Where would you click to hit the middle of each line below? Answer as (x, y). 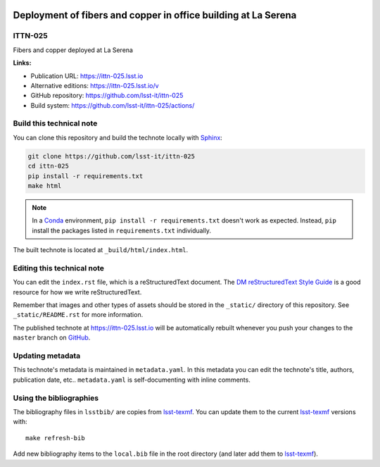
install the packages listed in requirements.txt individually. (121, 230)
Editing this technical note (59, 268)
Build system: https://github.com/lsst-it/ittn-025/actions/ (113, 105)
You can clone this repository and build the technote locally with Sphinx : (118, 137)
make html (45, 186)
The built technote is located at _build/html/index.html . (101, 250)
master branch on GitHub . (52, 337)
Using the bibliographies (56, 398)
